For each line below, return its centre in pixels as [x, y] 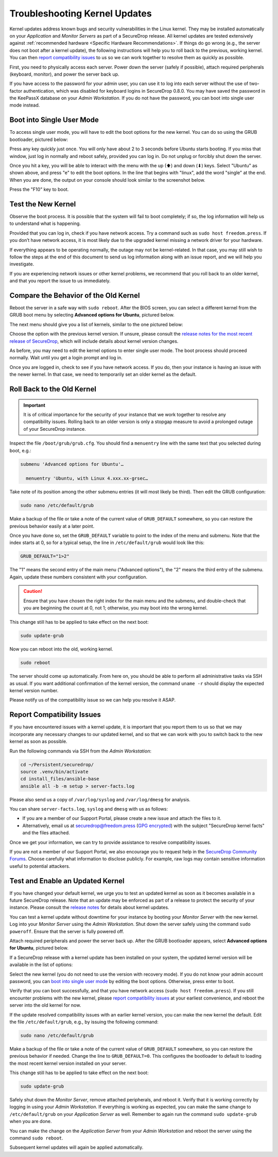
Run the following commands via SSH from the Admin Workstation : [81, 751]
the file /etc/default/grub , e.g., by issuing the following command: [84, 1022]
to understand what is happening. [45, 223]
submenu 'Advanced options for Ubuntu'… [72, 464]
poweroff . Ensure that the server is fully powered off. [67, 931]
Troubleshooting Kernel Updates [81, 13]
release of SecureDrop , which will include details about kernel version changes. [94, 341]
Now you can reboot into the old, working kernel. [61, 649]
